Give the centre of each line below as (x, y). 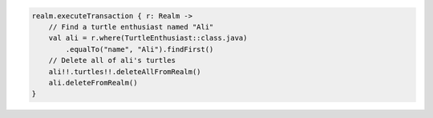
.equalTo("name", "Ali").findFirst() (140, 49)
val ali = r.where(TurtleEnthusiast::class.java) (148, 38)
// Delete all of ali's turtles (112, 61)
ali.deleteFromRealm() (93, 83)
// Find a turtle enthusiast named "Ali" (131, 27)
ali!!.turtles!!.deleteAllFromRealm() (125, 71)
